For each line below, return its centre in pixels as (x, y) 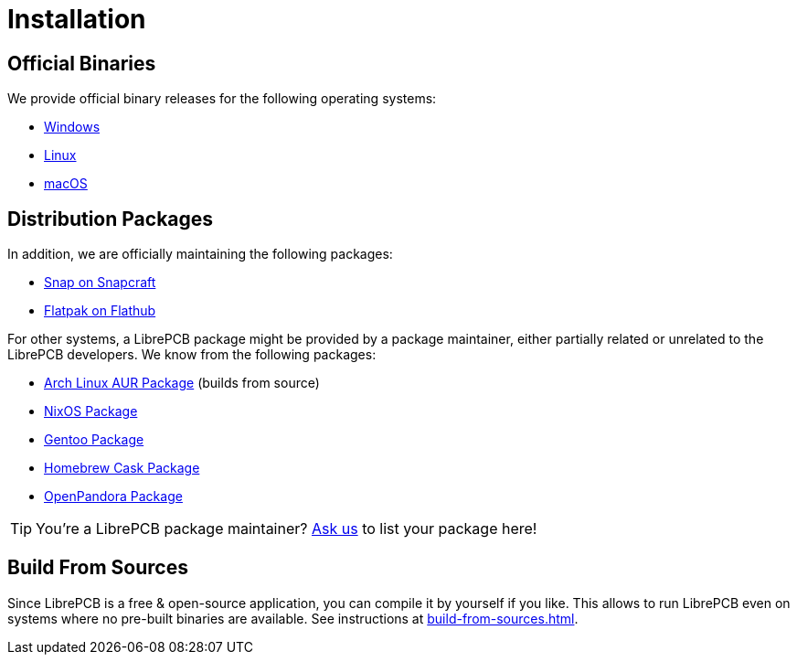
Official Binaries (82, 63)
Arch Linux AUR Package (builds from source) (182, 383)
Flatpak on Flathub (100, 311)
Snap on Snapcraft (100, 283)
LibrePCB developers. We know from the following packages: (192, 355)
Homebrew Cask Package (122, 468)
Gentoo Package (94, 440)
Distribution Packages (111, 219)
